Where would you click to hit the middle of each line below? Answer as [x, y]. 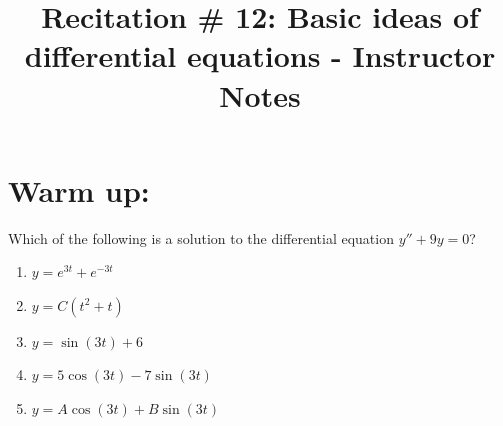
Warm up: [79, 189]
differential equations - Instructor [260, 55]
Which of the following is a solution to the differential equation [201, 237]
